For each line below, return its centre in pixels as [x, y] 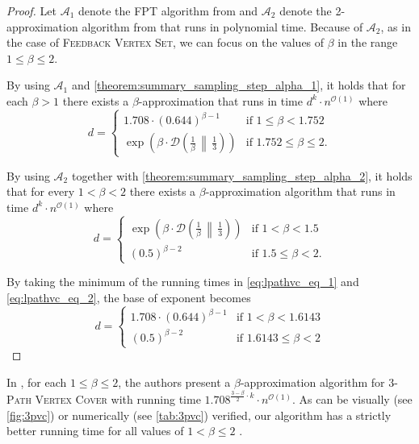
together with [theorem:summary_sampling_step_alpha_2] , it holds [242, 175]
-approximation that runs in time [220, 100]
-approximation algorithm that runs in [300, 191]
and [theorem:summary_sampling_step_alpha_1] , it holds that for [239, 85]
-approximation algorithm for [312, 382]
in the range [368, 42]
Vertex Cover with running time [118, 398]
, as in [396, 26]
